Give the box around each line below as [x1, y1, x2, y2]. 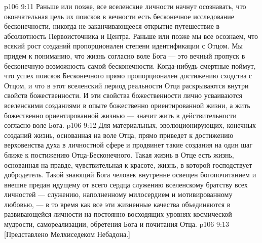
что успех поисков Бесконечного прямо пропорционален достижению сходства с [4, 70, 252, 81]
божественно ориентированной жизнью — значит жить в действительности [4, 110, 237, 120]
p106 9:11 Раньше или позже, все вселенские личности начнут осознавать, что [4, 1, 246, 11]
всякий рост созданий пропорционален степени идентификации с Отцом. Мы [4, 40, 243, 51]
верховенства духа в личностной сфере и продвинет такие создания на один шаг [4, 139, 253, 150]
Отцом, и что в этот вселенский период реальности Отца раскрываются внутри [4, 80, 249, 90]
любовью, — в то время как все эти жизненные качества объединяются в [4, 199, 231, 209]
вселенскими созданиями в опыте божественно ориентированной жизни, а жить [4, 100, 250, 110]
